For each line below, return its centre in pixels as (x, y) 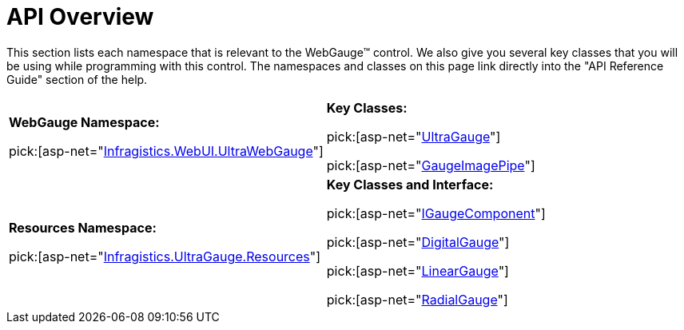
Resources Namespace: (83, 227)
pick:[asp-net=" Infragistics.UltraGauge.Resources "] (165, 256)
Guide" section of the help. (77, 79)
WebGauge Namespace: (84, 122)
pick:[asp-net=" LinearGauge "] (418, 270)
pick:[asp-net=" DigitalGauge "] (418, 242)
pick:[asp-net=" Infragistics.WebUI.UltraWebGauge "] (166, 151)
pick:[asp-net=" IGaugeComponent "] (436, 213)
